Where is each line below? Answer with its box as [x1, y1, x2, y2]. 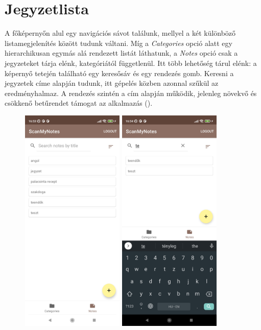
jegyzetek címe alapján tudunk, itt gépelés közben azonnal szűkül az [5, 78, 219, 88]
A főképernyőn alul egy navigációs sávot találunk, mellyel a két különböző [5, 28, 236, 38]
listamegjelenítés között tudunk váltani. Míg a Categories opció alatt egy [5, 37, 232, 48]
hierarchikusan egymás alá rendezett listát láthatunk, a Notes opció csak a [5, 48, 238, 58]
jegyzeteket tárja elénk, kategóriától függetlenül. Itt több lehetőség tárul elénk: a [5, 57, 257, 68]
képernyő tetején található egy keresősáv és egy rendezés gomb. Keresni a [5, 67, 234, 78]
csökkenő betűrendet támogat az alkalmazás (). [5, 98, 153, 108]
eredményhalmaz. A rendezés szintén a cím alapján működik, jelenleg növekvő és [5, 87, 257, 98]
